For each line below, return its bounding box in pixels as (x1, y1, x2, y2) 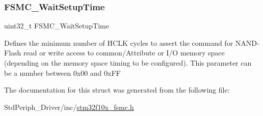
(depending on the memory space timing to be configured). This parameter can (4, 57, 252, 68)
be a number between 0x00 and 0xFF (4, 67, 121, 78)
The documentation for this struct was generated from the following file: (4, 84, 230, 95)
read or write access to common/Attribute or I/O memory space (23, 47, 225, 58)
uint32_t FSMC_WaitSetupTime (4, 20, 109, 31)
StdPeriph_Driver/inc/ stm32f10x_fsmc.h (4, 101, 134, 112)
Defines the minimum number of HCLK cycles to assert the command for (4, 37, 233, 48)
